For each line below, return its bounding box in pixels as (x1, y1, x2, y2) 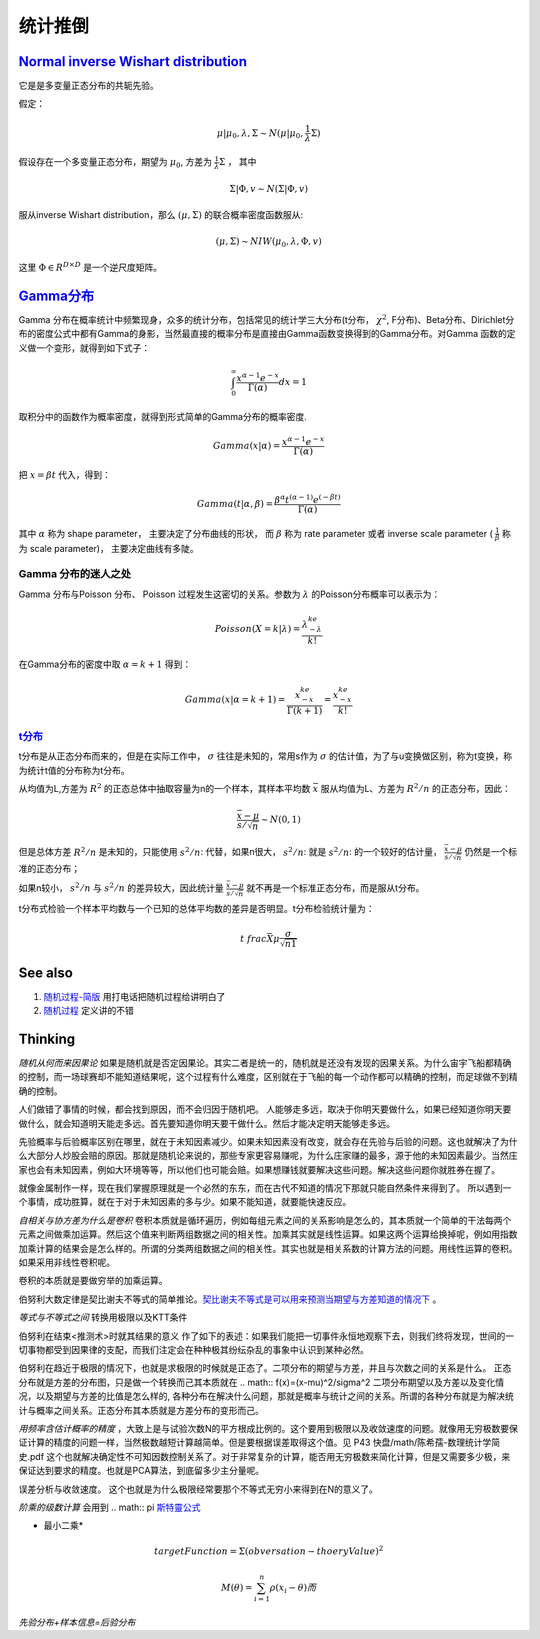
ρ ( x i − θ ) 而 (269, 1581, 317, 1595)
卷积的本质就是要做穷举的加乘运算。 (18, 1275, 168, 1287)
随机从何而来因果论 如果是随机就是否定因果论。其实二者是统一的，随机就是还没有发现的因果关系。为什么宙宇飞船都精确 (18, 1056, 512, 1069)
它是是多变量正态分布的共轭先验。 (18, 80, 159, 92)
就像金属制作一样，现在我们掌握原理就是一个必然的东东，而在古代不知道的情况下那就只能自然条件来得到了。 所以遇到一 (18, 1182, 512, 1194)
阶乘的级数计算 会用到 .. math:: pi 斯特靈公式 (18, 1501, 201, 1513)
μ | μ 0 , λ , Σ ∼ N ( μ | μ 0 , (216, 127, 304, 140)
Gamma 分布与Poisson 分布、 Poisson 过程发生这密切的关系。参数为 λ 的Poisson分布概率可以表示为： (18, 588, 441, 600)
